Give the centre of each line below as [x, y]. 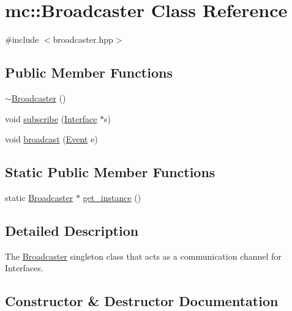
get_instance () [112, 197]
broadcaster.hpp [83, 39]
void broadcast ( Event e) [51, 139]
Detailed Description [72, 230]
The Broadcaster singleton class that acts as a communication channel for [143, 256]
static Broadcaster [39, 197]
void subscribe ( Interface [51, 118]
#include [22, 39]
